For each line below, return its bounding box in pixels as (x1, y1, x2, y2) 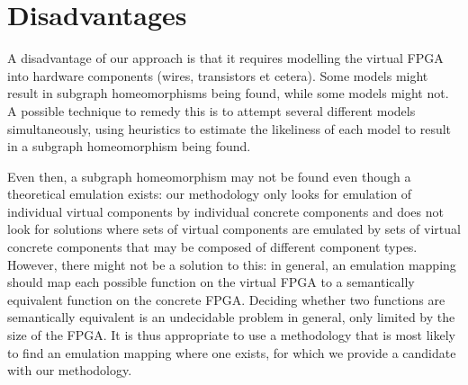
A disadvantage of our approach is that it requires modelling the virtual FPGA (7, 49, 444, 67)
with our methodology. (7, 361, 132, 380)
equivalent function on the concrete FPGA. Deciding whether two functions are (7, 290, 445, 309)
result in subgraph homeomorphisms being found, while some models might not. (7, 84, 449, 103)
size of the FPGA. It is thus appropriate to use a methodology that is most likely (7, 326, 456, 345)
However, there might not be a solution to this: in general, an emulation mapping (7, 255, 456, 273)
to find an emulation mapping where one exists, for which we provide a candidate (7, 343, 456, 362)
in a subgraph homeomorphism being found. (7, 137, 251, 156)
